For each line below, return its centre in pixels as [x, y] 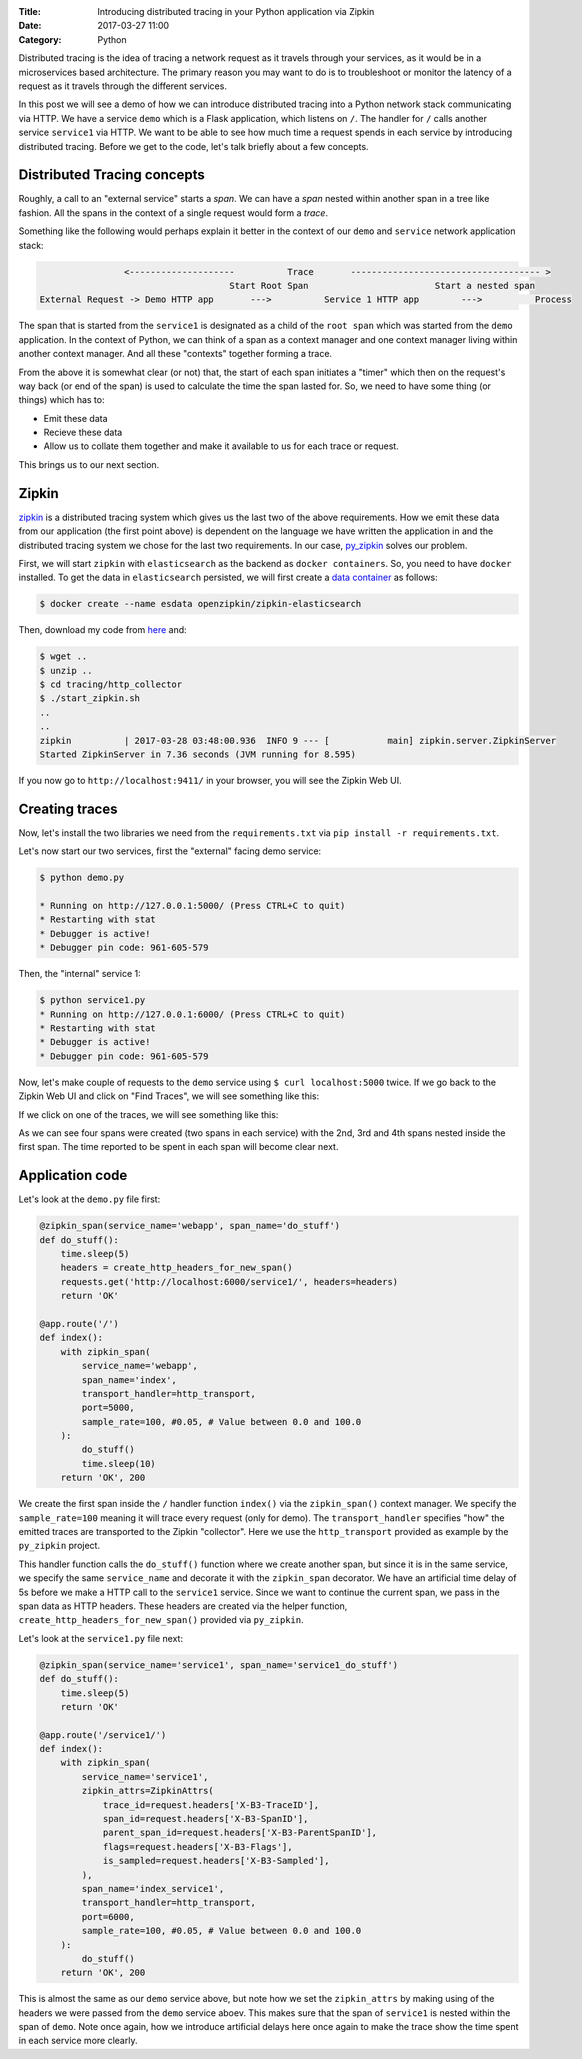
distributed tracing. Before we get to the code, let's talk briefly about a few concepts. [193, 146]
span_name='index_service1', [153, 1888]
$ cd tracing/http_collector [111, 684]
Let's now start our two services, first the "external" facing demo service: [170, 851]
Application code [73, 1175]
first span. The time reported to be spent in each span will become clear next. [178, 1147]
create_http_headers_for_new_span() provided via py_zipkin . [161, 1620]
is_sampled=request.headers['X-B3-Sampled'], [216, 1861]
